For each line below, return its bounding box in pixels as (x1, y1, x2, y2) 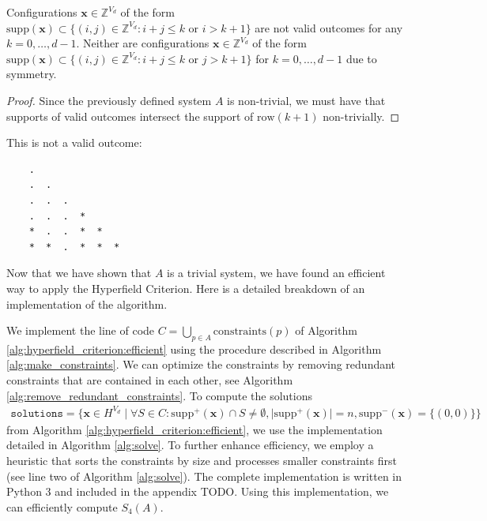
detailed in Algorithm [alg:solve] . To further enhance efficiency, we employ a (6, 437, 374, 453)
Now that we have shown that (6, 264, 152, 281)
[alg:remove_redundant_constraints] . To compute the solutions (6, 387, 313, 403)
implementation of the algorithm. (6, 295, 168, 312)
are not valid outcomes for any (255, 19, 403, 36)
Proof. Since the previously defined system (6, 92, 212, 108)
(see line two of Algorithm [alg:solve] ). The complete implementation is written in (6, 467, 402, 484)
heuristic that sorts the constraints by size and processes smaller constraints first (6, 452, 397, 468)
